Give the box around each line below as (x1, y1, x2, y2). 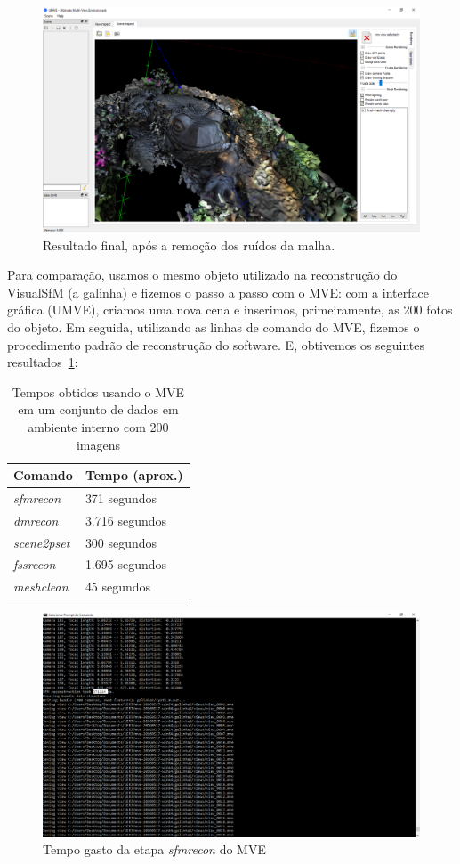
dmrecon (13, 510, 59, 529)
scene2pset (13, 533, 70, 551)
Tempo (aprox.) (85, 466, 183, 485)
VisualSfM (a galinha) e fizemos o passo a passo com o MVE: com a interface (7, 282, 429, 301)
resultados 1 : (7, 353, 78, 371)
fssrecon (13, 555, 56, 574)
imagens (76, 435, 120, 453)
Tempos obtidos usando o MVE (12, 382, 185, 401)
